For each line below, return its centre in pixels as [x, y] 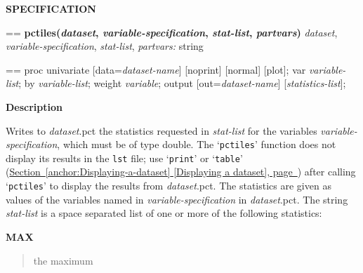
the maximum [63, 260]
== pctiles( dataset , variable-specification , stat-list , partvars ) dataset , [172, 32]
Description [34, 106]
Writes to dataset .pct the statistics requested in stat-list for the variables [161, 130]
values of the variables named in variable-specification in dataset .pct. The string [177, 199]
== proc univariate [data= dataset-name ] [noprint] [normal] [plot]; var [156, 69]
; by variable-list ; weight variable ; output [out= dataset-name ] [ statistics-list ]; [182, 83]
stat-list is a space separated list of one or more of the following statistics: [164, 213]
